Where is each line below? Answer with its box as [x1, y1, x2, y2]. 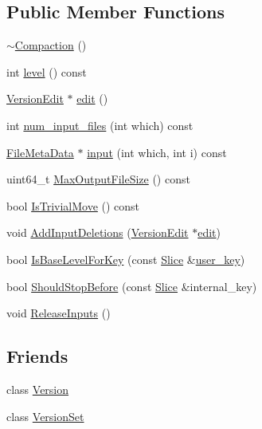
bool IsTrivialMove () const [6, 197, 140, 214]
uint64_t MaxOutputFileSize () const [6, 171, 190, 187]
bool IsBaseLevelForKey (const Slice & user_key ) [6, 250, 245, 267]
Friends [6, 344, 68, 368]
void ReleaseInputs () [6, 305, 111, 321]
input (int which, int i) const [87, 144, 227, 160]
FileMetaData [6, 144, 74, 160]
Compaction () [14, 37, 87, 53]
